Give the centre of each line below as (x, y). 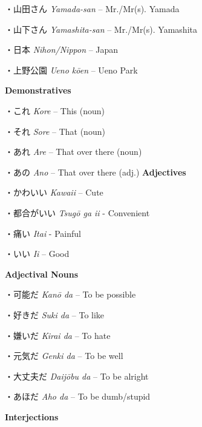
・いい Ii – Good (37, 254)
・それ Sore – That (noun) (55, 131)
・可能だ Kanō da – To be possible (70, 294)
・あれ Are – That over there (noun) (73, 152)
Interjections (32, 416)
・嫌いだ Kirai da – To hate (58, 335)
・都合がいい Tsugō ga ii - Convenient (77, 212)
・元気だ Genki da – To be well (64, 356)
